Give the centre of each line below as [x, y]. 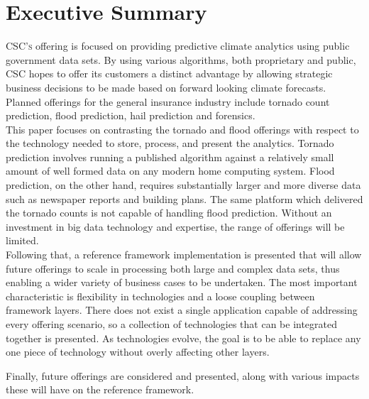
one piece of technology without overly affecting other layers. [138, 352]
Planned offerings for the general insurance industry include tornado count [168, 101]
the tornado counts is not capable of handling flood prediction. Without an [169, 213]
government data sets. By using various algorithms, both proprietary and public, [181, 59]
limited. [22, 240]
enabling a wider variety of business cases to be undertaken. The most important [182, 282]
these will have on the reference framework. [100, 389]
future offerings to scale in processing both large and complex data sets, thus [173, 268]
